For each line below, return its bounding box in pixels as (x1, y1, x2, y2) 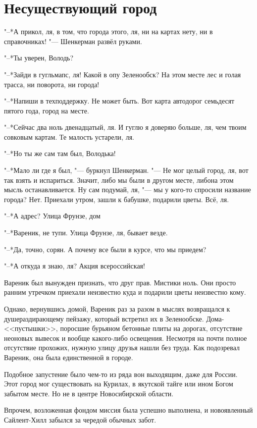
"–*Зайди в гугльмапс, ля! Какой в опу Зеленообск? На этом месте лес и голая (4, 69, 241, 79)
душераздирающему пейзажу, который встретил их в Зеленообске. (4, 313, 204, 323)
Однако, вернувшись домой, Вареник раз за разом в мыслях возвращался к (4, 304, 230, 314)
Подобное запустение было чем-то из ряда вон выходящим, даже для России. (4, 369, 238, 379)
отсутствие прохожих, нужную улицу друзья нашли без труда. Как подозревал (4, 342, 240, 353)
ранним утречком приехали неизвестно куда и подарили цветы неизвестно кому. (4, 287, 246, 297)
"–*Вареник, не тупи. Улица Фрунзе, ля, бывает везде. (4, 227, 168, 238)
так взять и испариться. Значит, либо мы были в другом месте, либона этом (4, 174, 234, 185)
